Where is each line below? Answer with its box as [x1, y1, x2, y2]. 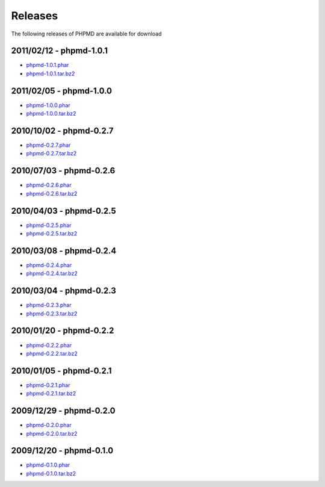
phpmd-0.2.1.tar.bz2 [26, 390, 76, 397]
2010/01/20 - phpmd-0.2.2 [11, 326, 114, 336]
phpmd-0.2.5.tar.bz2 [26, 230, 78, 237]
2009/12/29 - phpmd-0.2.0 [11, 406, 116, 416]
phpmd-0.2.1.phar [26, 381, 70, 388]
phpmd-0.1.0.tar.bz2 [26, 470, 76, 477]
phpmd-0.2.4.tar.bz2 [26, 270, 78, 277]
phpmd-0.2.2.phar [26, 341, 72, 349]
